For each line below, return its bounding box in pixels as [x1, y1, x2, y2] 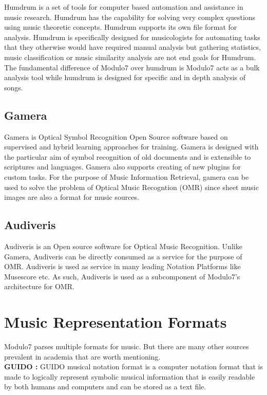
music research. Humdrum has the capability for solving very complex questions [4, 11, 256, 22]
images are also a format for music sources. [4, 192, 139, 202]
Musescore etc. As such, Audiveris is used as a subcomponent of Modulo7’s [4, 271, 240, 281]
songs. [4, 82, 23, 92]
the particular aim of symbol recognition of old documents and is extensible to [4, 151, 251, 162]
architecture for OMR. [4, 281, 74, 292]
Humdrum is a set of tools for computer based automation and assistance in [4, 2, 243, 12]
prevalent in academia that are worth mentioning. [4, 351, 161, 362]
